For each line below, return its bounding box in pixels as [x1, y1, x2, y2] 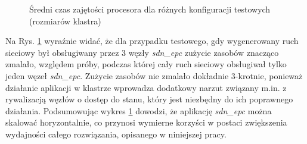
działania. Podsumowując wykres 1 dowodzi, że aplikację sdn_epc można [5, 104, 272, 117]
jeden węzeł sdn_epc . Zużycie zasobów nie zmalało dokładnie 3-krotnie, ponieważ [5, 69, 303, 82]
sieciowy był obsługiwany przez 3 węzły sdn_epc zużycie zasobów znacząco [5, 46, 279, 58]
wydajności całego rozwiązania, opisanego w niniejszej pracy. [5, 127, 227, 140]
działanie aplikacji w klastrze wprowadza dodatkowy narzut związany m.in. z [5, 81, 287, 93]
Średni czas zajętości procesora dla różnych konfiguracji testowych [29, 3, 271, 15]
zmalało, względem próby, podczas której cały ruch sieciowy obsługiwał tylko [5, 58, 287, 70]
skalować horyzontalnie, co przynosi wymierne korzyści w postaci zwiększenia [5, 116, 287, 129]
